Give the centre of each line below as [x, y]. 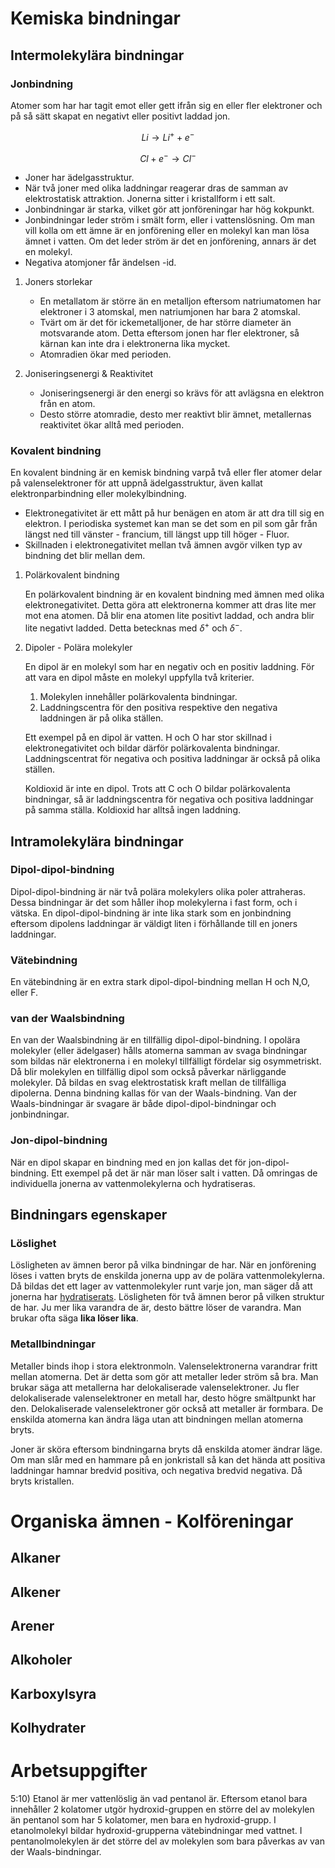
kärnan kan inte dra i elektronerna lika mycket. [135, 344]
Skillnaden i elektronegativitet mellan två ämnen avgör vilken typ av [163, 545]
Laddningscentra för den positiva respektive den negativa [158, 708]
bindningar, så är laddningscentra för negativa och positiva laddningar [169, 799]
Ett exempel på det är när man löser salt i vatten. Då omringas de [184, 1173]
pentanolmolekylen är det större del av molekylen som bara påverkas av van [167, 1841]
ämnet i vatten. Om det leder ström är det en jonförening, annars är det [170, 241]
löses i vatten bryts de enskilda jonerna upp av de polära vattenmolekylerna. [168, 1276]
